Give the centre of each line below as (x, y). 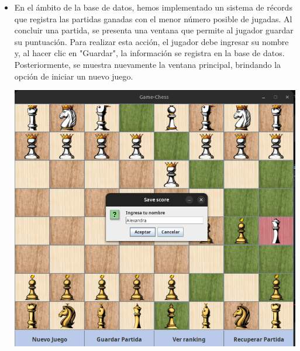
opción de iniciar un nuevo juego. (74, 76)
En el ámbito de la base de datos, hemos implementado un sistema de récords (153, 7)
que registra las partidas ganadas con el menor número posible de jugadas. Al (153, 18)
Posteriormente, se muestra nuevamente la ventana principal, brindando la (148, 64)
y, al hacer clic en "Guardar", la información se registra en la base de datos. (149, 53)
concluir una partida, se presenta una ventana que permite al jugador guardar (154, 30)
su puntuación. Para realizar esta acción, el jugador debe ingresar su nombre (151, 41)
